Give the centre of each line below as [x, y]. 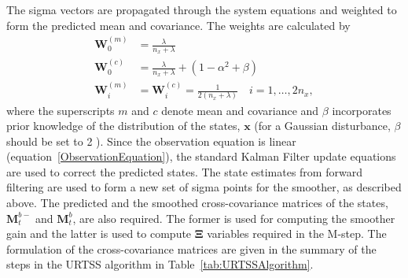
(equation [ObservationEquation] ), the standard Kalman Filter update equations [201, 156]
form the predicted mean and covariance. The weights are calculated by [178, 25]
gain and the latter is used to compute [99, 234]
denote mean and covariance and [240, 110]
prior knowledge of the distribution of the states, [123, 126]
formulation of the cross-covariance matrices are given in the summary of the [191, 248]
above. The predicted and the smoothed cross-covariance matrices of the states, [197, 203]
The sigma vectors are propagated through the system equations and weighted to [202, 9]
